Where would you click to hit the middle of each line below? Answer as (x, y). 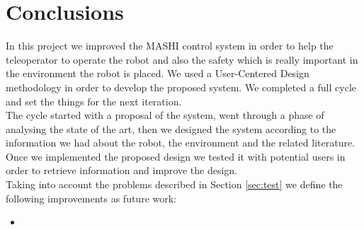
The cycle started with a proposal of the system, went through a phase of (165, 115)
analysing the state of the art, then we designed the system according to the (171, 128)
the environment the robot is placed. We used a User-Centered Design (158, 73)
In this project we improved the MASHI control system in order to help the (170, 46)
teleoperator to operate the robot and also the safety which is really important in (182, 59)
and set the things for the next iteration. (94, 101)
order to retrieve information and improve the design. (121, 170)
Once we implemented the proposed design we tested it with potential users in (176, 156)
